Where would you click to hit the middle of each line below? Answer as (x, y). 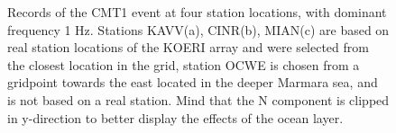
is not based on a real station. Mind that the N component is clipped (198, 99)
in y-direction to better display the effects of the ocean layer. (175, 117)
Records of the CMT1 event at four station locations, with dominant (197, 12)
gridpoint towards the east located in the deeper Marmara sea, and (193, 82)
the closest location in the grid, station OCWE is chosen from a (184, 64)
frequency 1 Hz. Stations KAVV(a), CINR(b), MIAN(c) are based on (198, 29)
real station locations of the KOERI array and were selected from (188, 47)
